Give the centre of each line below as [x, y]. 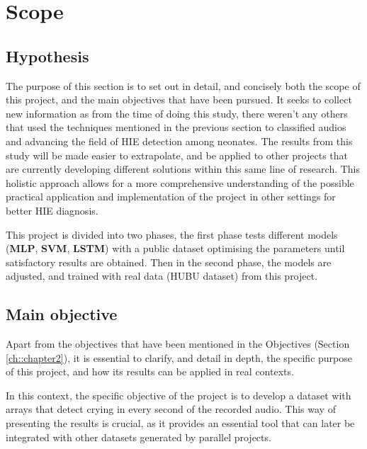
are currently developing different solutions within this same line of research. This [183, 169]
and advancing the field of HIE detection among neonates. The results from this [179, 141]
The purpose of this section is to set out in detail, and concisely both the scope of [183, 85]
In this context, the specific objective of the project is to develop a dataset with [179, 395]
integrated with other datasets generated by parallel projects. [139, 437]
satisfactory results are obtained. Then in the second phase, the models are [169, 262]
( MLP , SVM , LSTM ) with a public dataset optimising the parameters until [175, 248]
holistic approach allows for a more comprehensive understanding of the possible [180, 182]
